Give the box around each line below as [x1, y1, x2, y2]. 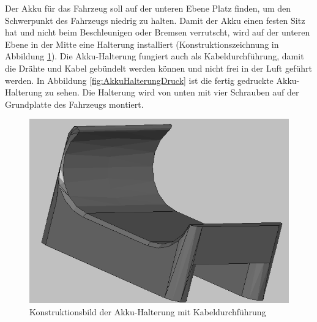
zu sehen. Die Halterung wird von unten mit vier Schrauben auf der [45, 86, 299, 99]
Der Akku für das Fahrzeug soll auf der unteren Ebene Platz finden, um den [5, 2, 291, 14]
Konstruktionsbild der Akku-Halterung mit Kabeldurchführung [29, 305, 266, 318]
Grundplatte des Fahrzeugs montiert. [5, 97, 144, 110]
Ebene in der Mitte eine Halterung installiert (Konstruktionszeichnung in [5, 37, 279, 50]
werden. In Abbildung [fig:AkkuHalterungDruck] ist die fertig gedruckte [5, 73, 274, 86]
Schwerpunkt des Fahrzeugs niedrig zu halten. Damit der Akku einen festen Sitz [5, 13, 305, 26]
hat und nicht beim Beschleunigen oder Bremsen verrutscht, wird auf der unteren [5, 26, 310, 39]
